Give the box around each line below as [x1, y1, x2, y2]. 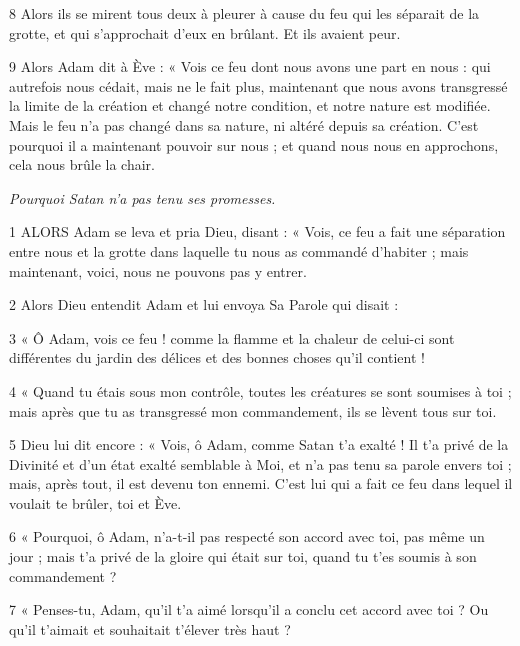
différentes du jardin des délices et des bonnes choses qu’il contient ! [9, 347, 425, 368]
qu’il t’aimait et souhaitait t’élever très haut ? [9, 618, 291, 639]
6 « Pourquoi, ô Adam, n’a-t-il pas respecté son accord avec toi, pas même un [9, 526, 485, 547]
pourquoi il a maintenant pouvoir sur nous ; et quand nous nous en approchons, [9, 134, 499, 155]
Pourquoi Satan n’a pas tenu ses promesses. [9, 187, 276, 208]
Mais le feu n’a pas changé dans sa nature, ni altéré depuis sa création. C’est [9, 114, 479, 135]
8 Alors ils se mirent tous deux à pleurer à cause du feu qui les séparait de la [9, 3, 480, 23]
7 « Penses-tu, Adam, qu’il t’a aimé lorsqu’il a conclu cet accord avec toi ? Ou [9, 599, 489, 620]
